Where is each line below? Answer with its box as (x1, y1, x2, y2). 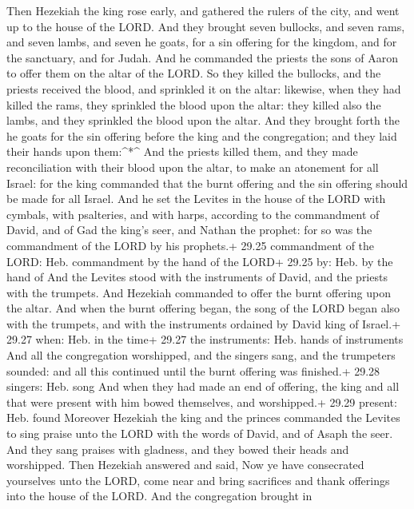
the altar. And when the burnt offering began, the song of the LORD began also (6, 300, 400, 316)
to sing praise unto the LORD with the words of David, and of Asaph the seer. (6, 425, 393, 442)
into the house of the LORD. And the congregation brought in (6, 487, 312, 504)
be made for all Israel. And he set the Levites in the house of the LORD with (6, 190, 386, 207)
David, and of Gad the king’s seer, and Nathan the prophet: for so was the (6, 221, 372, 238)
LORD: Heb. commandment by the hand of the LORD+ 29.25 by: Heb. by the (6, 253, 393, 269)
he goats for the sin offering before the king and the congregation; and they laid (6, 127, 397, 144)
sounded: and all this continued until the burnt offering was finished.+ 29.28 (6, 362, 380, 379)
